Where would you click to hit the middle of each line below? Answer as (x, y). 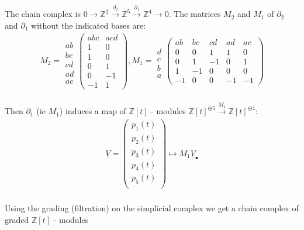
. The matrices (195, 14)
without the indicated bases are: (89, 25)
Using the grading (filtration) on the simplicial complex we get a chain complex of (152, 207)
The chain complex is (43, 14)
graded (17, 219)
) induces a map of (93, 111)
